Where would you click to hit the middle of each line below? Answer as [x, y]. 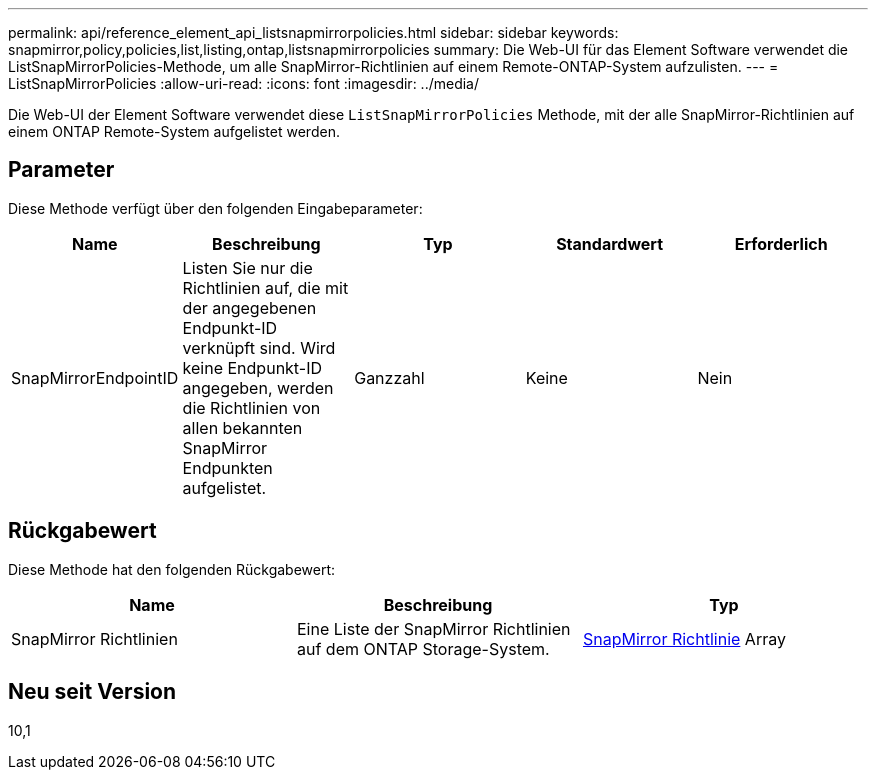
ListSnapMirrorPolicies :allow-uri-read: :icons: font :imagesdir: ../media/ [244, 83]
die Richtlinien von [251, 407]
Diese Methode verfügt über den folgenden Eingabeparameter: [215, 208]
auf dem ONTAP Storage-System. [423, 648]
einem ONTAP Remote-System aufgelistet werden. [174, 131]
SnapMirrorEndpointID [95, 377]
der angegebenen [249, 307]
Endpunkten [227, 467]
